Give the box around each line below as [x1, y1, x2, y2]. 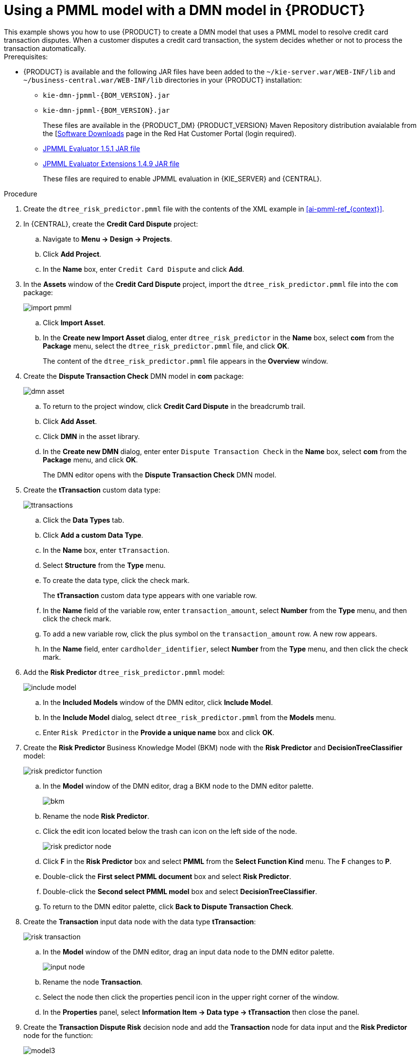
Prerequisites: [4, 52, 48, 61]
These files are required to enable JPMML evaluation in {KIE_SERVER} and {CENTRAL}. [43, 174, 322, 183]
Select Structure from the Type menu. [43, 561, 166, 569]
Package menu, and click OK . [43, 455, 138, 464]
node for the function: [23, 1031, 93, 1040]
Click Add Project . [43, 249, 102, 258]
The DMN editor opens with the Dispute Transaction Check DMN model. [43, 470, 277, 479]
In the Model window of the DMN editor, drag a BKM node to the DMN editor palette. [43, 781, 314, 790]
